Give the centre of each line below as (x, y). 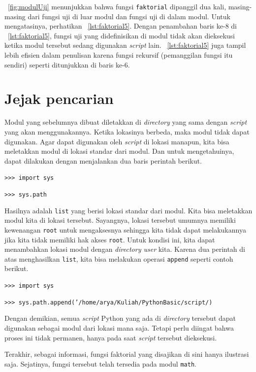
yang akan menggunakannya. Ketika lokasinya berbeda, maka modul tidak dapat (127, 131)
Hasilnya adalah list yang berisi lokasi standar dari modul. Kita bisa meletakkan (128, 210)
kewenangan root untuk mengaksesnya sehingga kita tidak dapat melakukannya (125, 229)
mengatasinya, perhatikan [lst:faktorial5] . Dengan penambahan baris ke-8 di (121, 26)
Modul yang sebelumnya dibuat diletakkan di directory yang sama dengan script (126, 122)
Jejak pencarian (59, 98)
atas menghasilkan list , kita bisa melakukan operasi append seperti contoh (119, 258)
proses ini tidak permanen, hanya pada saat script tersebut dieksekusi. (111, 337)
